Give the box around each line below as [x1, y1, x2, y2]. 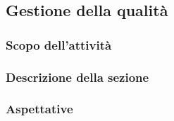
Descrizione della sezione [6, 68, 149, 85]
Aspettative [6, 100, 73, 118]
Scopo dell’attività [6, 36, 112, 53]
